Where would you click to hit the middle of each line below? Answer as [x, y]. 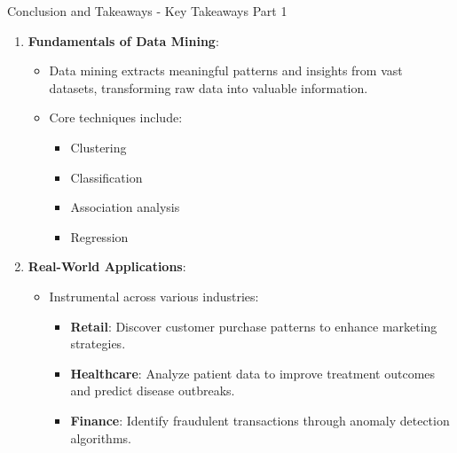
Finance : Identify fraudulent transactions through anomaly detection [260, 420]
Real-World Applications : [107, 266]
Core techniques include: [116, 117]
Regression [99, 236]
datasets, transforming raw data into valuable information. [209, 87]
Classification [106, 177]
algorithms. [101, 437]
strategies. [98, 344]
